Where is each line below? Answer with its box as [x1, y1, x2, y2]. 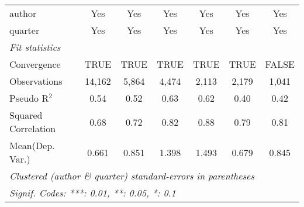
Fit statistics [9, 40, 61, 54]
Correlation [9, 122, 56, 135]
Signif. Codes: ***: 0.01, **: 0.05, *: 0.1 [9, 186, 176, 199]
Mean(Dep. [9, 139, 55, 152]
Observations [9, 74, 63, 88]
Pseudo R [9, 91, 49, 105]
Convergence [9, 57, 61, 71]
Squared [9, 108, 43, 122]
